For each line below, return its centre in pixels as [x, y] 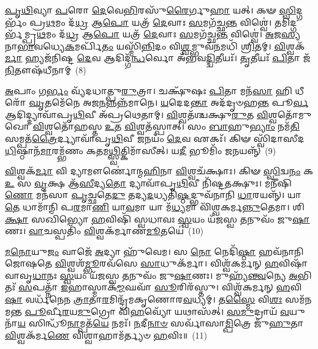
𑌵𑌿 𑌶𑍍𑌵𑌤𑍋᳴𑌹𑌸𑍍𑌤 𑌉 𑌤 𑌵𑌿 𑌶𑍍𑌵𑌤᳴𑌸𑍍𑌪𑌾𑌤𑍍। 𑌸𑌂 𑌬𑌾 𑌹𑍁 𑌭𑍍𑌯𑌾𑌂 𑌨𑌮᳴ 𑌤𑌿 [166, 126]
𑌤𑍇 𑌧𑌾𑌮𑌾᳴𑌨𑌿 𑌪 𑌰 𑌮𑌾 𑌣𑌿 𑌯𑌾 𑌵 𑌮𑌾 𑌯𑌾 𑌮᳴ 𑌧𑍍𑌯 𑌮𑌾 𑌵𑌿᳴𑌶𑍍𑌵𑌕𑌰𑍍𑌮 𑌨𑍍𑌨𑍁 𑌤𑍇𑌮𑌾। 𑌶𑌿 [155, 206]
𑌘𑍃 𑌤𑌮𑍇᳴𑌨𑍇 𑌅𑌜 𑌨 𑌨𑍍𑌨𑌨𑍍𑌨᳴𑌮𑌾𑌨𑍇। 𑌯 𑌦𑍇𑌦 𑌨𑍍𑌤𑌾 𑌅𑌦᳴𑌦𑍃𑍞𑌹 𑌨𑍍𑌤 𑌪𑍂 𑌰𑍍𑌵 [169, 102]
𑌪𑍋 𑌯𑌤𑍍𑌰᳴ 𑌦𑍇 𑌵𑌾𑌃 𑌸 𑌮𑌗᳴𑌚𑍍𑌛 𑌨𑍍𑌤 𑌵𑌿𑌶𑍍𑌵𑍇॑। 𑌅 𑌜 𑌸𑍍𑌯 [197, 34]
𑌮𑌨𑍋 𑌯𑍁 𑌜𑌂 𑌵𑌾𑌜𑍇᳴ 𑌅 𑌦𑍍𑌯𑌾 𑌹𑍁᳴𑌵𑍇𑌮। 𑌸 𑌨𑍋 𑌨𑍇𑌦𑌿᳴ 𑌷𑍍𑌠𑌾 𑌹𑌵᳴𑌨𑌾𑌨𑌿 [154, 251]
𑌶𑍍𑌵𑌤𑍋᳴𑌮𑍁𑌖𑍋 [290, 114]
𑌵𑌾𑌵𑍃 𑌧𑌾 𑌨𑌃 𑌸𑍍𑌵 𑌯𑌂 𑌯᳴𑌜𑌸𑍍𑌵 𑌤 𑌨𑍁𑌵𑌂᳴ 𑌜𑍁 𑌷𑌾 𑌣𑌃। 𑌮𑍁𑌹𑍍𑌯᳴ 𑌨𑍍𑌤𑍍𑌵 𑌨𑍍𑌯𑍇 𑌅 [151, 275]
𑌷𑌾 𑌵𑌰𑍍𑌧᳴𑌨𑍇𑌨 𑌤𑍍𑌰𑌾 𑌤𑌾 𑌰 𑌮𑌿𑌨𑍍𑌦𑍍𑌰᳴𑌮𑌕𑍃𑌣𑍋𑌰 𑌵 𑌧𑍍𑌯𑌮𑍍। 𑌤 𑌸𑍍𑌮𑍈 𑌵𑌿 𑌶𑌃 [144, 299]
